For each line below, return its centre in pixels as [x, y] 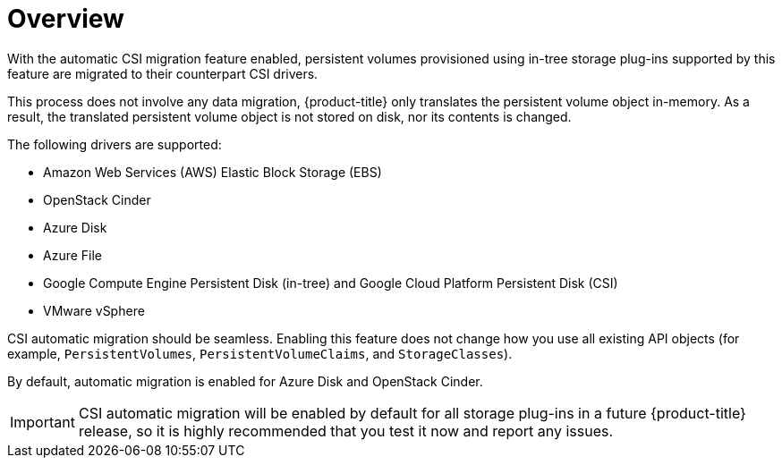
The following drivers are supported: [115, 144]
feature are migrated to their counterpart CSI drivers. [163, 73]
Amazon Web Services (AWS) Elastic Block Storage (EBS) [212, 172]
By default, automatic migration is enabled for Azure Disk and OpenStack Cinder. [245, 381]
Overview [66, 19]
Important [42, 422]
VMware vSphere [94, 310]
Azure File [73, 255]
